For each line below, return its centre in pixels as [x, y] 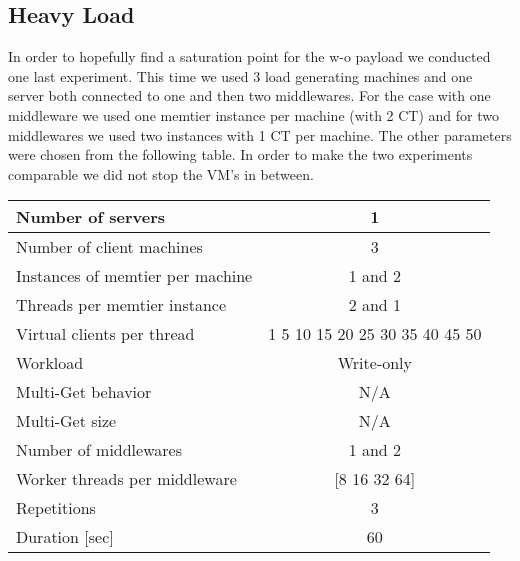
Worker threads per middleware [126, 479]
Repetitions [56, 508]
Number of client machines [109, 247]
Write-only [375, 363]
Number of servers [91, 217]
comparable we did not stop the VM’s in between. [161, 173]
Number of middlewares [99, 450]
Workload [50, 363]
